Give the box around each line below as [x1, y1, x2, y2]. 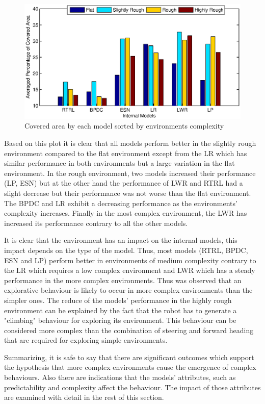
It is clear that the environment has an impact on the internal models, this [4, 235, 237, 245]
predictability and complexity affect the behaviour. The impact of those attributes [4, 382, 261, 392]
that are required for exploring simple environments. [4, 335, 168, 345]
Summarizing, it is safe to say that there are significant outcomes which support [4, 351, 254, 362]
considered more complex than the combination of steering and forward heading [4, 324, 254, 335]
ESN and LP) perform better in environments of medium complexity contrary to [4, 255, 256, 265]
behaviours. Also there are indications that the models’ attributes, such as [4, 372, 236, 383]
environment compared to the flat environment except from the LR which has [4, 147, 247, 158]
